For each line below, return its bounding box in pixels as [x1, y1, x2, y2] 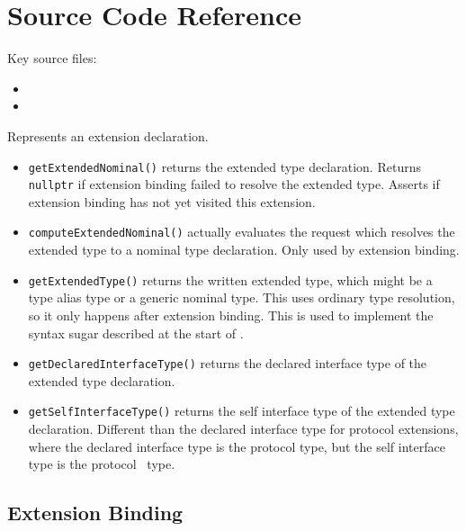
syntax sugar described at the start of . [28, 323, 244, 342]
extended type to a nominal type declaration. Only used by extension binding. [28, 240, 460, 259]
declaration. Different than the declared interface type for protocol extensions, [28, 419, 459, 437]
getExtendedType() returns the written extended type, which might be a [28, 270, 433, 289]
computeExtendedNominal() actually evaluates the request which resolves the [28, 222, 455, 241]
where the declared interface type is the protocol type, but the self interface [28, 436, 445, 455]
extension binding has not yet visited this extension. [28, 192, 316, 211]
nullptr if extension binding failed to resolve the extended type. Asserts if [28, 175, 440, 193]
